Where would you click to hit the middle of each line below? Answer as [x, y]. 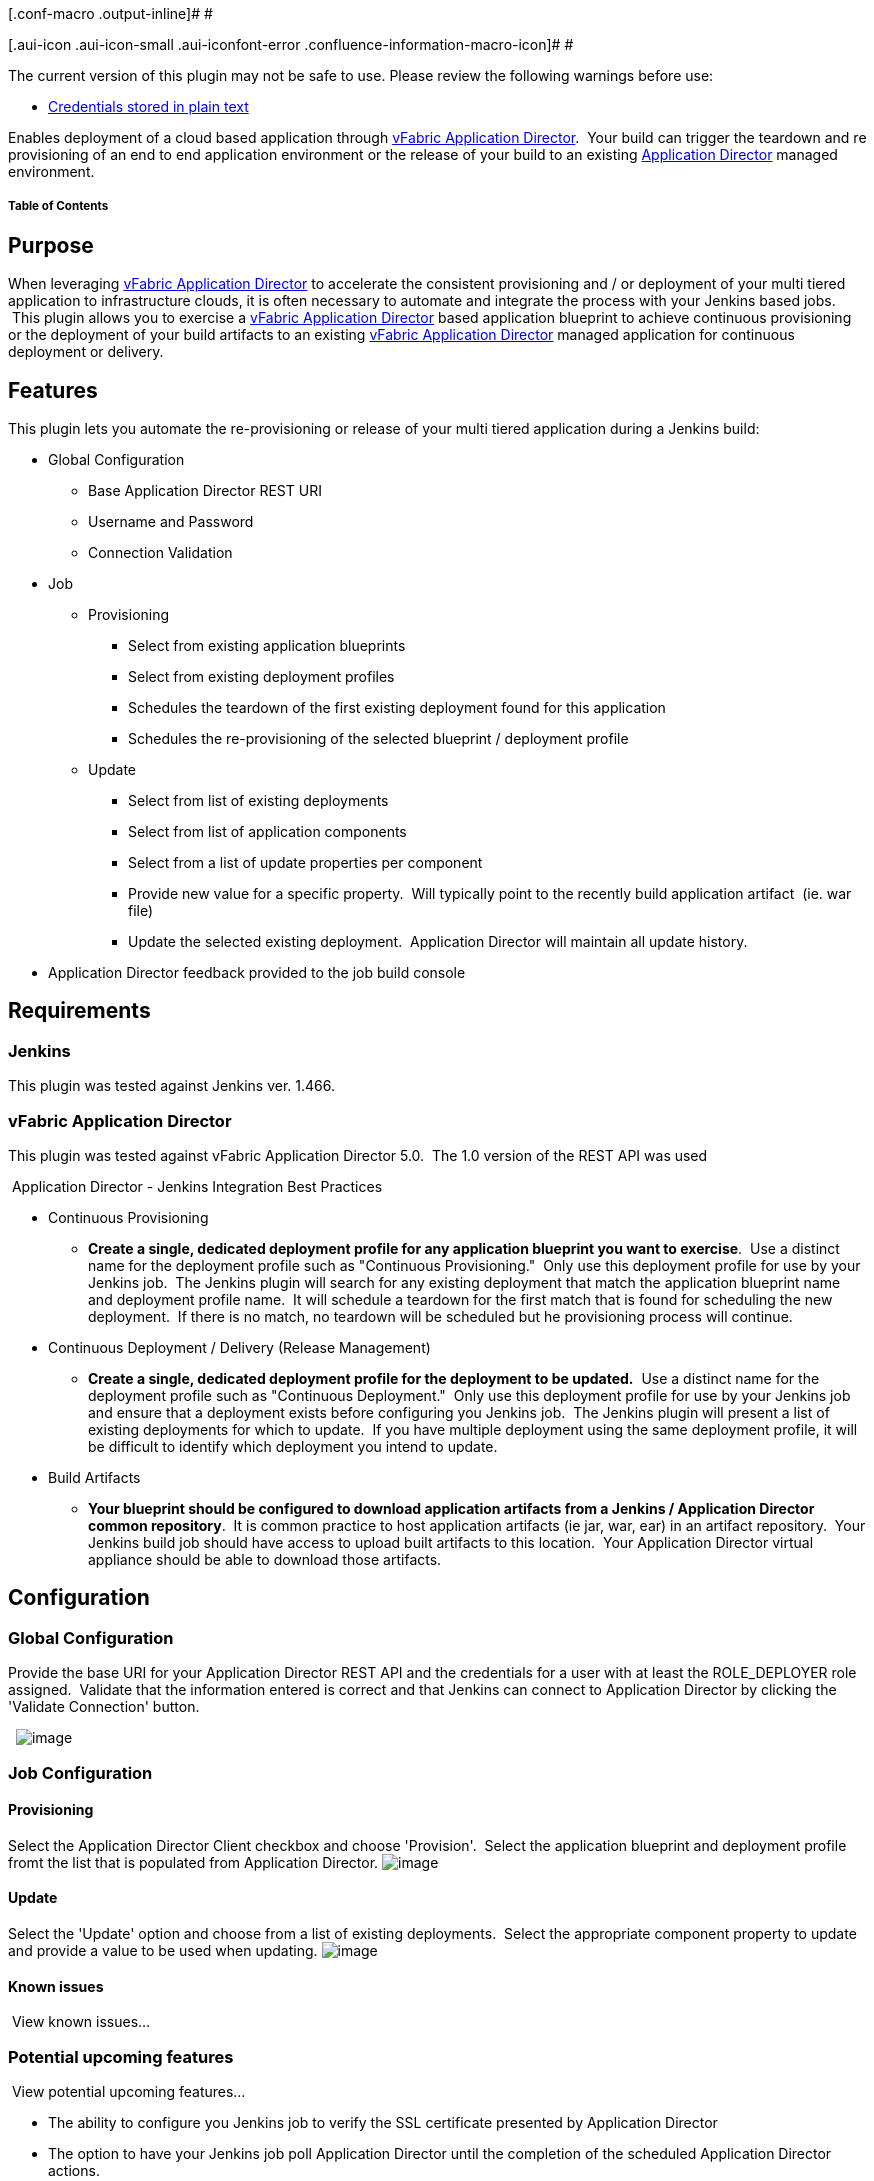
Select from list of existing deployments [258, 801]
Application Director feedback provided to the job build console [257, 973]
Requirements [79, 1011]
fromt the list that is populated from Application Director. [193, 1862]
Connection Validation [160, 553]
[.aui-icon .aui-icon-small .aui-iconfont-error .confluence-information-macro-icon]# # [291, 44]
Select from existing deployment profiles [261, 677]
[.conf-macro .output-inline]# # [110, 13]
